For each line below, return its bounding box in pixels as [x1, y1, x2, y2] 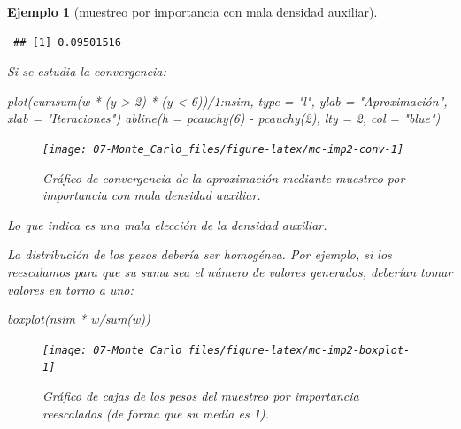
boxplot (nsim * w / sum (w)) [7, 310, 150, 328]
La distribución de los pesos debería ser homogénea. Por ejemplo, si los [7, 245, 392, 264]
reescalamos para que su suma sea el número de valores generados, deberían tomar [7, 263, 453, 280]
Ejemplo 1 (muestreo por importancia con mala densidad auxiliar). [7, 3, 378, 20]
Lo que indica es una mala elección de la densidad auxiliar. [7, 215, 327, 234]
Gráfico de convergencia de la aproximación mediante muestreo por [42, 168, 405, 187]
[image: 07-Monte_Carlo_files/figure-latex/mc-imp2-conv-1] [42, 142, 404, 156]
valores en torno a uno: [7, 280, 134, 298]
